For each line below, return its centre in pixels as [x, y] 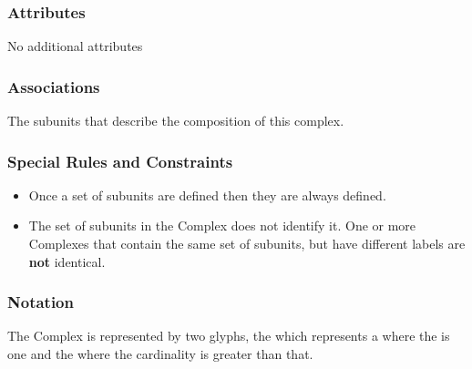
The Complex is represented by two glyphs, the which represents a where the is [229, 336]
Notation [41, 302]
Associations [54, 86]
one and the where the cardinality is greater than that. [160, 354]
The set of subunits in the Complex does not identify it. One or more [222, 225]
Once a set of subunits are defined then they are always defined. [207, 195]
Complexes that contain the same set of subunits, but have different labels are [247, 244]
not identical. [67, 261]
